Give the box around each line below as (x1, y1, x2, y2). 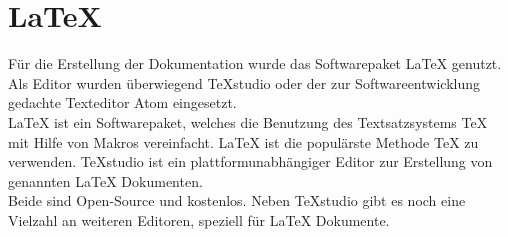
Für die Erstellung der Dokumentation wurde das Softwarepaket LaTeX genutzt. (8, 53, 502, 74)
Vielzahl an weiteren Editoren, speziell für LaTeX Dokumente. (8, 209, 390, 230)
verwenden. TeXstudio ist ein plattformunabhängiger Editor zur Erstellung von (8, 151, 493, 172)
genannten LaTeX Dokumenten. (8, 170, 203, 191)
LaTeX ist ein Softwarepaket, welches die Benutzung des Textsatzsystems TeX (8, 111, 488, 132)
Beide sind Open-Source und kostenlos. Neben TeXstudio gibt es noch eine (8, 190, 466, 211)
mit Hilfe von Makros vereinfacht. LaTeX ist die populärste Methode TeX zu (8, 131, 479, 152)
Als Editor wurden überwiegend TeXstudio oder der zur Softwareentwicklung (8, 72, 480, 93)
